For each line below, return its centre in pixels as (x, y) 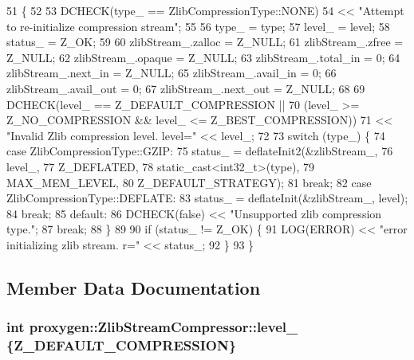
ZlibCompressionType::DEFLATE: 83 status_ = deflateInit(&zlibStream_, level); (207, 198)
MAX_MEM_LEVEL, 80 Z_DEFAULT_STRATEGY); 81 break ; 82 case (189, 182)
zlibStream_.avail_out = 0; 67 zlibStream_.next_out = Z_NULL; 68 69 (186, 88)
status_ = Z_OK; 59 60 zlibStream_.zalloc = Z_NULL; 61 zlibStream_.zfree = (205, 42)
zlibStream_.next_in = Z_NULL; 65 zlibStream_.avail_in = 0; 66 (172, 73)
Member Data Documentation (134, 287)
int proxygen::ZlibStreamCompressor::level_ (152, 327)
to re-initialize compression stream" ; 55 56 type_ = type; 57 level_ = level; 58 (198, 26)
